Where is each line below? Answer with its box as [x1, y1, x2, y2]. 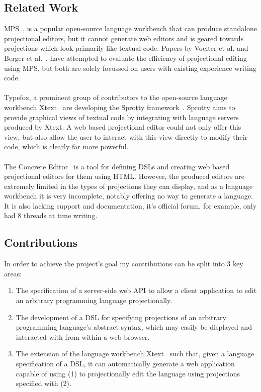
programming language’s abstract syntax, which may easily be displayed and [16, 322, 252, 332]
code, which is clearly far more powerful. [4, 141, 129, 152]
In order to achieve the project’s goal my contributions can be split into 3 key [4, 258, 243, 269]
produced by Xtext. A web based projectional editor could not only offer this [4, 122, 241, 132]
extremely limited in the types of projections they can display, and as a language [4, 180, 253, 191]
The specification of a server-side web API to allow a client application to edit [16, 285, 257, 296]
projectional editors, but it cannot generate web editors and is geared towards [4, 33, 244, 43]
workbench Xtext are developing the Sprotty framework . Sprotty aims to [4, 102, 235, 112]
